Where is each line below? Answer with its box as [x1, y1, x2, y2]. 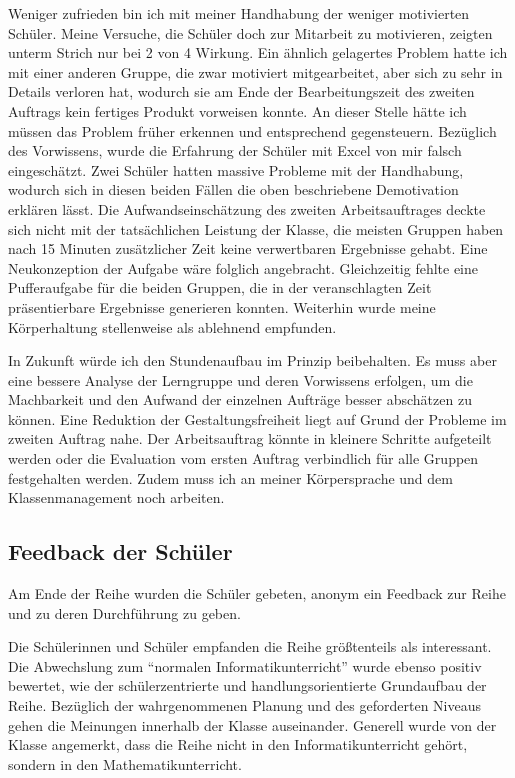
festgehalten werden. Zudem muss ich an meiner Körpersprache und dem [8, 467, 453, 488]
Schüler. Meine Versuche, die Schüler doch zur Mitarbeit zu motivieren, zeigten [8, 22, 493, 43]
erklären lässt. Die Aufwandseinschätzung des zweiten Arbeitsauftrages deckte [8, 198, 486, 219]
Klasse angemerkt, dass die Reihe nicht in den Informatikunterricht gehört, [8, 734, 468, 755]
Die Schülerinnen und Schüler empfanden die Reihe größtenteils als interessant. [8, 636, 492, 657]
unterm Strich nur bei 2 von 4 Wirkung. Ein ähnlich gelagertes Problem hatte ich [8, 42, 508, 63]
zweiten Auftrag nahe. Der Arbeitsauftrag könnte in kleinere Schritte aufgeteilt [8, 428, 492, 449]
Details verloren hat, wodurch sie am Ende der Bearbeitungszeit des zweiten [8, 81, 475, 102]
